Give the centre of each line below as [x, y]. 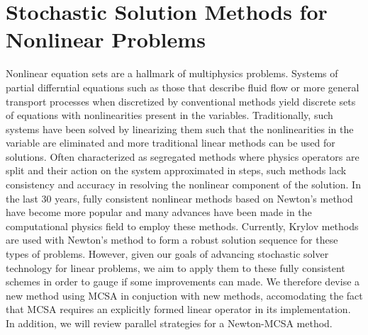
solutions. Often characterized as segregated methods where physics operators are [183, 156]
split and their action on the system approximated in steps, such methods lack [176, 170]
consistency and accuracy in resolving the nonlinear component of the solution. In [183, 184]
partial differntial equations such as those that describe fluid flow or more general [183, 87]
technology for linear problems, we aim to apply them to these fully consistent [175, 267]
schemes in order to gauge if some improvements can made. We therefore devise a [183, 282]
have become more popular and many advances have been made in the [159, 212]
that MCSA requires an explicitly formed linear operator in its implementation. [178, 309]
